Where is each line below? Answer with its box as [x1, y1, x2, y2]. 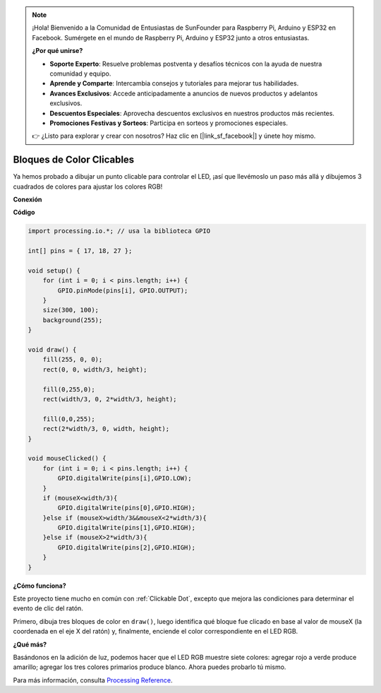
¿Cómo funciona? [13, 581, 66, 590]
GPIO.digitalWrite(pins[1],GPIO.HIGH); [57, 523, 195, 532]
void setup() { [28, 266, 80, 275]
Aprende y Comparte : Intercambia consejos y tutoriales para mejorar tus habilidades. [49, 79, 299, 88]
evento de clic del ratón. [13, 604, 84, 612]
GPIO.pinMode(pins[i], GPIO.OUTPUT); [57, 286, 188, 295]
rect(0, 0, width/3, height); [42, 365, 147, 374]
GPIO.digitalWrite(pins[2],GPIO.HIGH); [57, 543, 195, 551]
